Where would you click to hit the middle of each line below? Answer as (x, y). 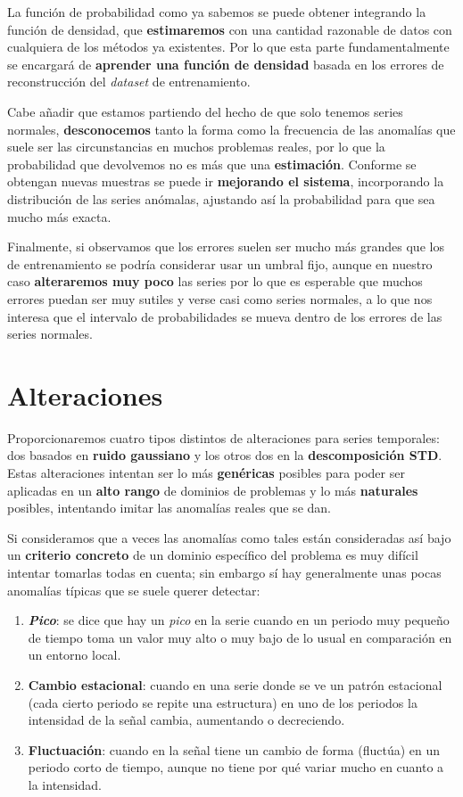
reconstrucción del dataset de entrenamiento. (129, 82)
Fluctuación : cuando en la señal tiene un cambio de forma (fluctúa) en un (234, 749)
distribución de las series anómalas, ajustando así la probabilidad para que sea (221, 198)
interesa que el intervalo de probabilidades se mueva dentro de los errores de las (225, 316)
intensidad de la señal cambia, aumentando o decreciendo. (186, 720)
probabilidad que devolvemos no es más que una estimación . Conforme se (212, 164)
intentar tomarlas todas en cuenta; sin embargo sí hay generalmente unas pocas (224, 572)
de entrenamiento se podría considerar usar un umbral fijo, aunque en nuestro (220, 263)
